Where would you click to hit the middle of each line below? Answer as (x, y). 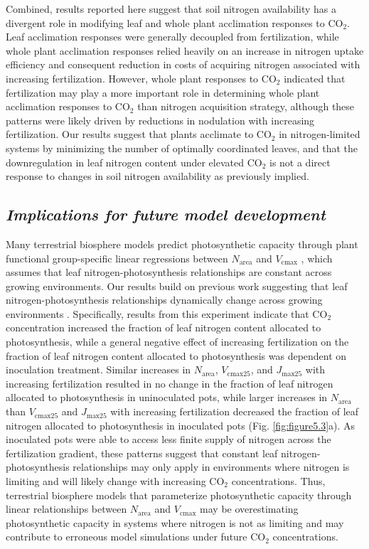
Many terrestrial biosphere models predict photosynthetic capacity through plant (182, 244)
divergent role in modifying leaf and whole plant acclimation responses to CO (175, 22)
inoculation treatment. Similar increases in (98, 369)
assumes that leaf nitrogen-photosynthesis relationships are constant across (169, 272)
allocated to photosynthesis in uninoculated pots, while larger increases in (167, 397)
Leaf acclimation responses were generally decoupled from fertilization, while (172, 37)
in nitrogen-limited (320, 134)
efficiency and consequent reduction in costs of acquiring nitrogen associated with (183, 64)
